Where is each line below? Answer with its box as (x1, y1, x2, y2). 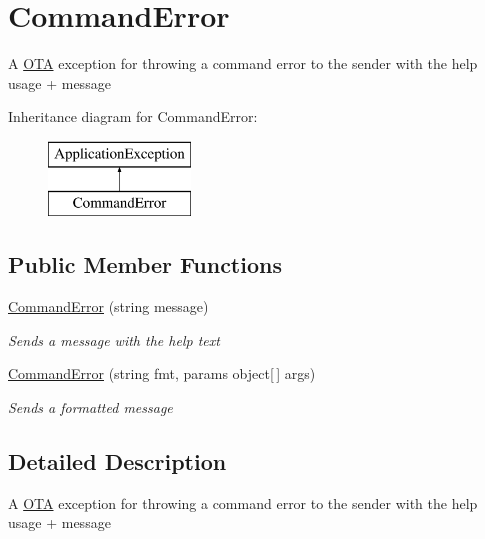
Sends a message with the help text (8, 329, 220, 350)
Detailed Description (8, 446, 227, 477)
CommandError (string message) (8, 296, 209, 317)
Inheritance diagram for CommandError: (8, 106, 258, 127)
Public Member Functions (8, 249, 282, 280)
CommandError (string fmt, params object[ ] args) (8, 363, 316, 384)
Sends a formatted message (8, 397, 173, 418)
